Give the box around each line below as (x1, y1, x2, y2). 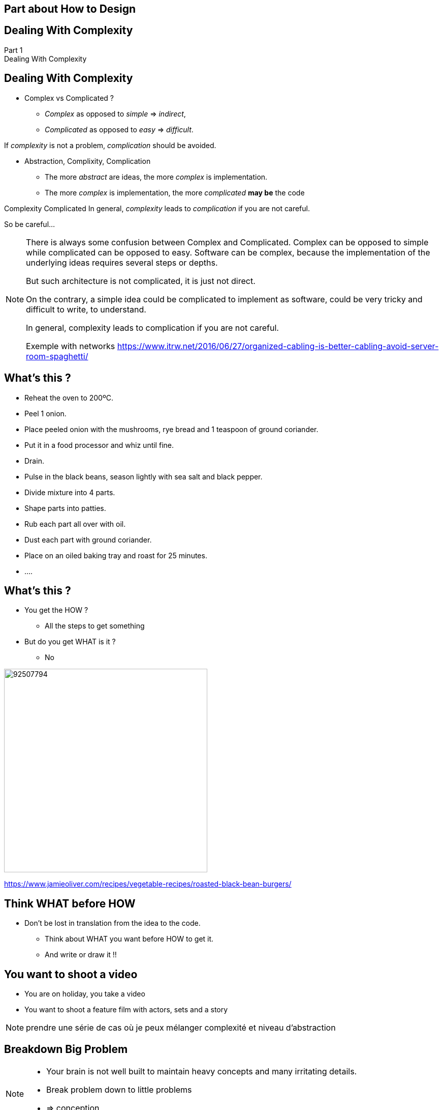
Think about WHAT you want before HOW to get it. (45, 934, 214, 944)
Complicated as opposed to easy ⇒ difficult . (45, 125, 194, 134)
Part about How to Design (4, 3, 136, 15)
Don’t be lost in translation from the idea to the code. (24, 919, 201, 928)
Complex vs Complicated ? (24, 93, 114, 102)
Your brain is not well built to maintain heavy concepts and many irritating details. (46, 1066, 357, 1076)
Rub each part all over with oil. (24, 519, 126, 528)
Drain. (24, 456, 44, 465)
